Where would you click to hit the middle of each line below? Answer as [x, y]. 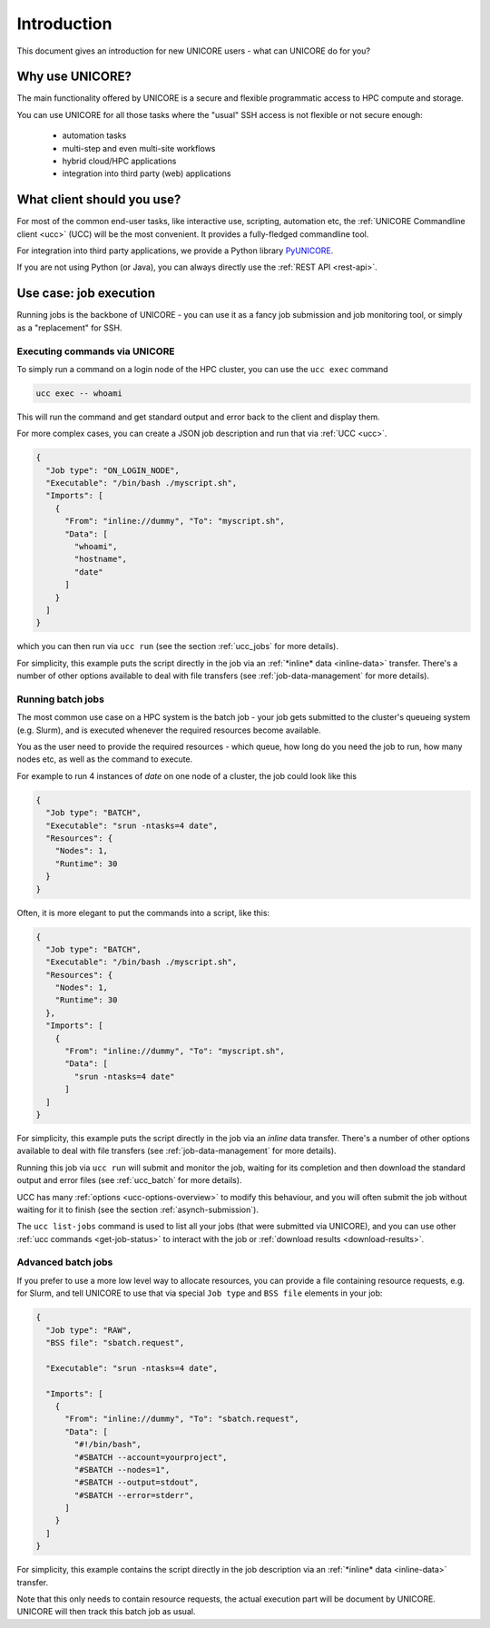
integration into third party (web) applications [147, 173]
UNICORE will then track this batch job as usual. [106, 1612]
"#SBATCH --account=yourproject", [151, 1457]
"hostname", [100, 559]
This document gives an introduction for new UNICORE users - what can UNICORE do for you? [194, 51]
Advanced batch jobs [65, 1262]
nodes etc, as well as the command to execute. [105, 759]
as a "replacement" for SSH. [69, 328]
